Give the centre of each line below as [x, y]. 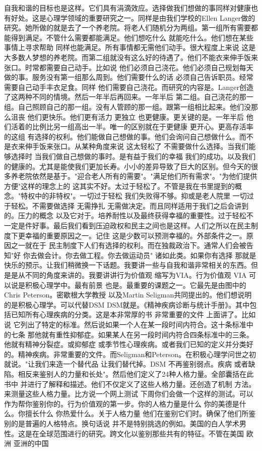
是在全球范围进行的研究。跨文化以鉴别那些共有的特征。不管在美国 [134, 433]
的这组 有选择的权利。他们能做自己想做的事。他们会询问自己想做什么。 [122, 136]
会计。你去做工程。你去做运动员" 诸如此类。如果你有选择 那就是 [150, 255]
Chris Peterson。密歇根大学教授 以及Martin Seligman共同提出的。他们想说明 [128, 295]
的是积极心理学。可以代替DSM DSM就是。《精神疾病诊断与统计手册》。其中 [127, 304]
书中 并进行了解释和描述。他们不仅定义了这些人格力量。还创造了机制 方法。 [130, 384]
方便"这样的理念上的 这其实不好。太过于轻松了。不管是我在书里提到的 [119, 186]
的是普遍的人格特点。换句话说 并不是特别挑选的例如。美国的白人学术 [125, 423]
